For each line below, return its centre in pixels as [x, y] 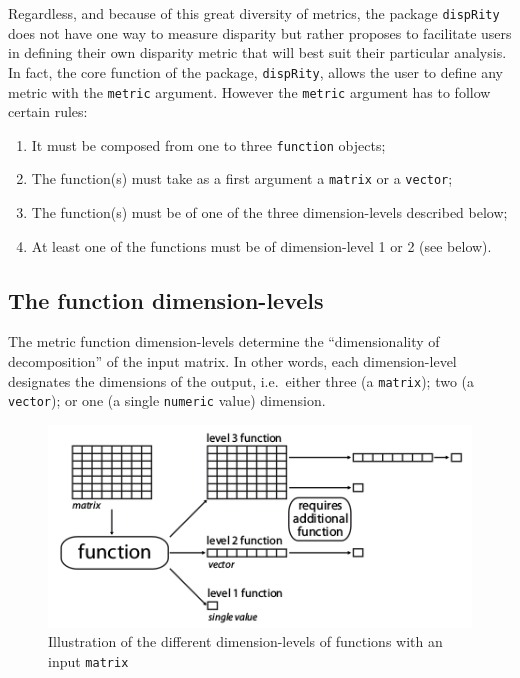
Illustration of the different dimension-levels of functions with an [245, 641]
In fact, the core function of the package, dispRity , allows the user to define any [255, 71]
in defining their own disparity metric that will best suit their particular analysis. [257, 52]
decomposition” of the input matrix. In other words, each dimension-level [232, 361]
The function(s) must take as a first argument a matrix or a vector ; [242, 178]
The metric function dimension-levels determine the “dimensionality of [224, 341]
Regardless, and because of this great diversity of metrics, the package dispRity [254, 13]
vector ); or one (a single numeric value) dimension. [167, 400]
